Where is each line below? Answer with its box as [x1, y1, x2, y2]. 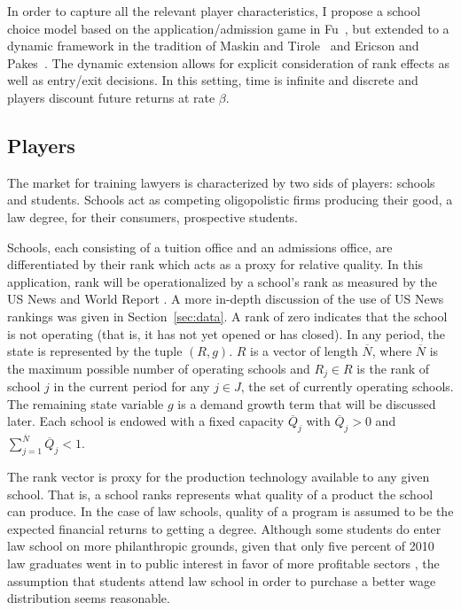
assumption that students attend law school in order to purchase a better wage [7, 571, 436, 590]
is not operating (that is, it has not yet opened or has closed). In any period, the [7, 324, 446, 343]
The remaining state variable [7, 394, 164, 413]
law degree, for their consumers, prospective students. [7, 207, 299, 226]
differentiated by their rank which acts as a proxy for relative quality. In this [7, 255, 424, 274]
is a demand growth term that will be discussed [177, 394, 436, 413]
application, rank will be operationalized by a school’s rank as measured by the [7, 272, 438, 290]
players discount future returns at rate [7, 88, 215, 106]
